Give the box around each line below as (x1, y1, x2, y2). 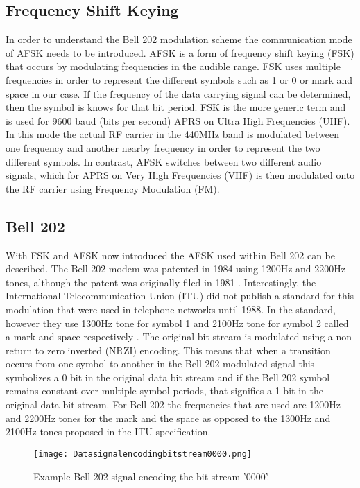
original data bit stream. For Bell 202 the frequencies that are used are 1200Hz (6, 397, 341, 412)
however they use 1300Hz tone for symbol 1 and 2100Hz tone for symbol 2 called (6, 315, 349, 330)
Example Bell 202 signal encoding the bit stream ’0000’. (33, 469, 270, 483)
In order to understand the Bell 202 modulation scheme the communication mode (6, 32, 352, 46)
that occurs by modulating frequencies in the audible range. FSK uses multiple (6, 59, 341, 73)
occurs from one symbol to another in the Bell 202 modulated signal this (6, 356, 315, 371)
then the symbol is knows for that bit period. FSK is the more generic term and (6, 100, 346, 114)
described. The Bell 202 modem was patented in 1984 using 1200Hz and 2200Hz (6, 261, 346, 276)
